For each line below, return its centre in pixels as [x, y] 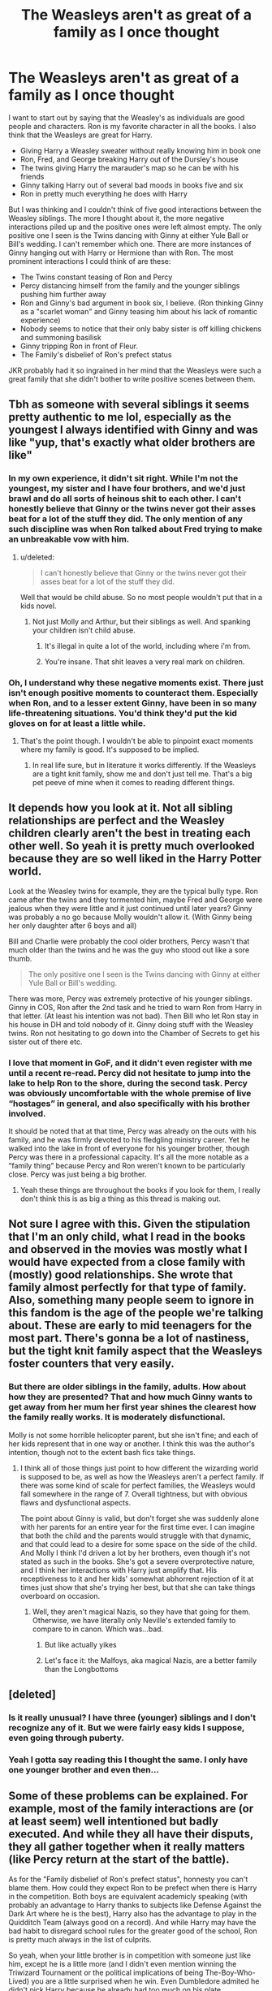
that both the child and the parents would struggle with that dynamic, [136, 1535]
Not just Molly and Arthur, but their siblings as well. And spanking [141, 621]
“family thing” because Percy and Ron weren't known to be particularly [127, 1166]
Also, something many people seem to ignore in [131, 1300]
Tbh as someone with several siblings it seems [129, 405]
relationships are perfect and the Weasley [117, 821]
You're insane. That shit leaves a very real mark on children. [145, 661]
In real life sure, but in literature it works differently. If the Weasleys [144, 765]
